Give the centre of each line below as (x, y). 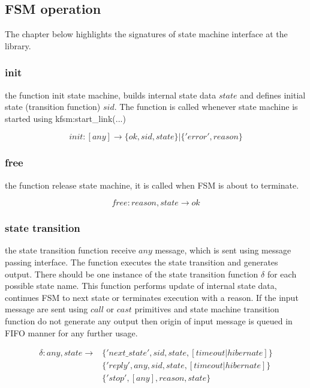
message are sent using (46, 309)
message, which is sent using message (223, 250)
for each (282, 274)
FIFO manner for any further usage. (71, 332)
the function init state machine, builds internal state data (111, 95)
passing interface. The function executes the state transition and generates (142, 262)
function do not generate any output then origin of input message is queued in (149, 320)
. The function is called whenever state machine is (206, 107)
